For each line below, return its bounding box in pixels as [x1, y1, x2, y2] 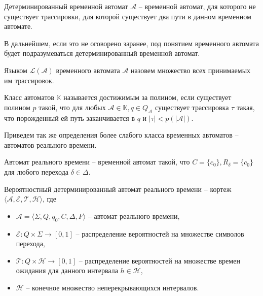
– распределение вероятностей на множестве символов [76, 228, 244, 239]
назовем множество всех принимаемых [131, 64, 251, 75]
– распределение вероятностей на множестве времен [79, 255, 240, 266]
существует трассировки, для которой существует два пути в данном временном [4, 11, 251, 21]
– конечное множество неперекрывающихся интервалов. [26, 282, 199, 292]
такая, [236, 102, 255, 112]
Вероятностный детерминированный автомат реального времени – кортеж [4, 183, 232, 194]
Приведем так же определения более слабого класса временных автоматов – [4, 129, 239, 140]
